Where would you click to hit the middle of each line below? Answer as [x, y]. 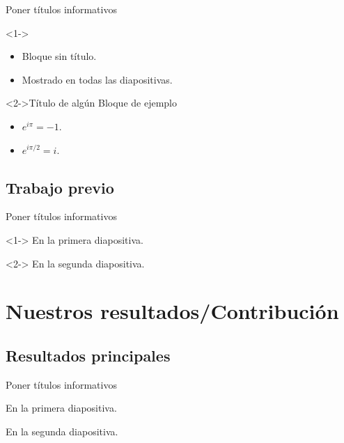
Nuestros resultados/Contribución [172, 311]
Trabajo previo [60, 187]
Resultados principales [88, 355]
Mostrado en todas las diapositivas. [97, 79]
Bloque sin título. [59, 56]
